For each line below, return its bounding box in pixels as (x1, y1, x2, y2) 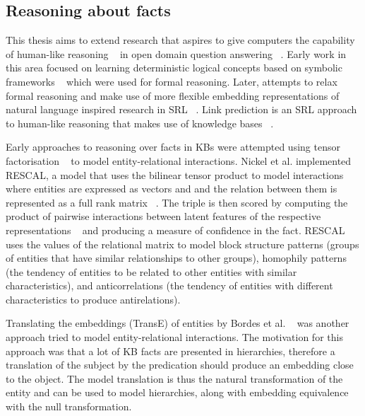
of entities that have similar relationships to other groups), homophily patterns (6, 250, 347, 265)
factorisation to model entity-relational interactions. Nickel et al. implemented (6, 153, 352, 168)
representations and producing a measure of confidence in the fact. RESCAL (6, 222, 345, 237)
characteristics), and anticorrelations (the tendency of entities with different (6, 278, 333, 293)
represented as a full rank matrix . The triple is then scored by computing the (6, 195, 348, 209)
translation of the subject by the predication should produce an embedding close (6, 357, 354, 372)
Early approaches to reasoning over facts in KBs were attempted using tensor (6, 139, 340, 154)
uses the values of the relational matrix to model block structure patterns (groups (6, 236, 359, 251)
